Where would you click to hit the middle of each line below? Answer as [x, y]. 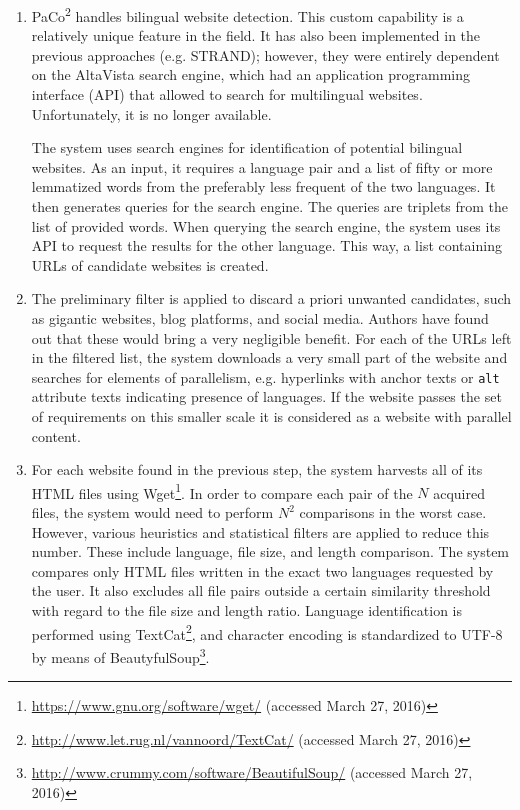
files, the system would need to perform [152, 512]
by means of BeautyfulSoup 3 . [120, 655]
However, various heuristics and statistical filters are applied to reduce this [260, 531]
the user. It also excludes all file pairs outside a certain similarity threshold [261, 590]
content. [56, 435]
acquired [459, 492]
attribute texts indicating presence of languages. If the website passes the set [266, 396]
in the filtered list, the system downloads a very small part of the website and [269, 357]
